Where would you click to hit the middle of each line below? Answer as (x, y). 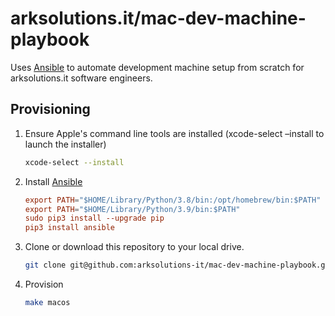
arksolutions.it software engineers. (81, 78)
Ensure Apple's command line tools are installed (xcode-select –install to (174, 133)
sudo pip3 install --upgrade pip (94, 218)
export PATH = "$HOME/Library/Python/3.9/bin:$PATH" (132, 209)
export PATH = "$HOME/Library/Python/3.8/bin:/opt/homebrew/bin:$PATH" (173, 200)
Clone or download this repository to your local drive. (134, 247)
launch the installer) (65, 144)
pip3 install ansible (70, 228)
